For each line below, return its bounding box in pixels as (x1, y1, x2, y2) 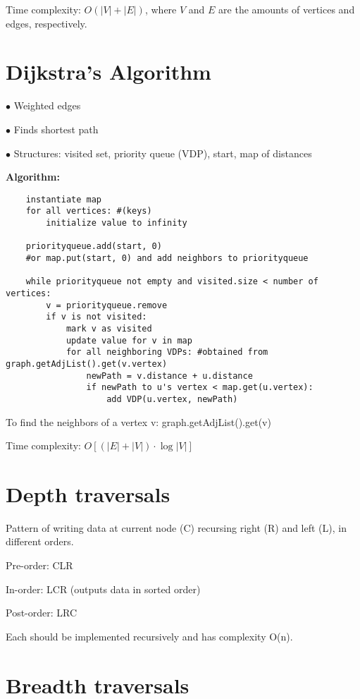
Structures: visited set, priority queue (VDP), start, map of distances (13, 145, 312, 160)
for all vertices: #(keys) (25, 206, 152, 217)
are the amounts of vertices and (218, 2, 355, 16)
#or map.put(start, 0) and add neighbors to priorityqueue (25, 253, 309, 263)
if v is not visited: (46, 312, 147, 322)
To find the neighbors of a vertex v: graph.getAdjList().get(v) (6, 414, 271, 429)
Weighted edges (13, 98, 81, 113)
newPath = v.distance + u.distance (86, 370, 253, 381)
